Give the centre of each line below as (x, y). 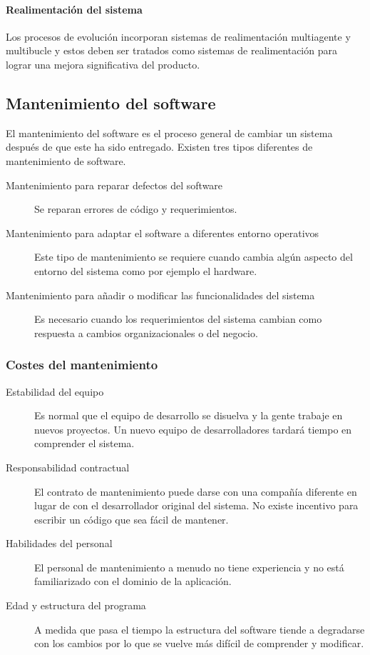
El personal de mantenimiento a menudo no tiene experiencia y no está (189, 567)
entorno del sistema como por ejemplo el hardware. (146, 270)
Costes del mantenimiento (82, 365)
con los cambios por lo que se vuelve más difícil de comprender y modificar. (199, 643)
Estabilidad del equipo (55, 391)
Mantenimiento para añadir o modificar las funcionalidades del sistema (160, 295)
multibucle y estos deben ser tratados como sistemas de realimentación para (171, 50)
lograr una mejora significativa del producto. (103, 64)
